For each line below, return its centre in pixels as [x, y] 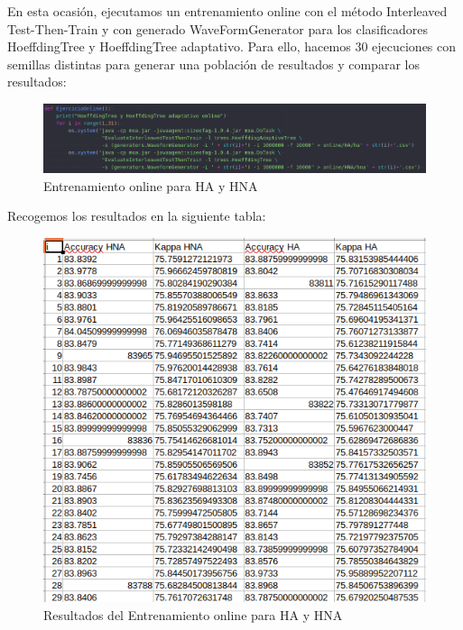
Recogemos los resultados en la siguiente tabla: [137, 216]
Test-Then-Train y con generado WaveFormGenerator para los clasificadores [218, 28]
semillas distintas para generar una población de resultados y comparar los [213, 64]
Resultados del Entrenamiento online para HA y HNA [193, 614]
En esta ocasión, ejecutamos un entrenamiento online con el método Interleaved [227, 11]
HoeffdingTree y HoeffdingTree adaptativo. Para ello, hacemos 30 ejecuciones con [232, 46]
